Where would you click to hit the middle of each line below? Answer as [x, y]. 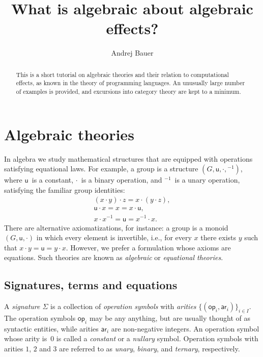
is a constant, [53, 180]
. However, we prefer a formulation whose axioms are [148, 247]
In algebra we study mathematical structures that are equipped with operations [128, 158]
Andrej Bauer [132, 53]
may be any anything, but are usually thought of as [170, 317]
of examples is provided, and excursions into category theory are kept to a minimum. [128, 92]
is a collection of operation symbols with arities [123, 306]
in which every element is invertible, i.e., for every [114, 237]
